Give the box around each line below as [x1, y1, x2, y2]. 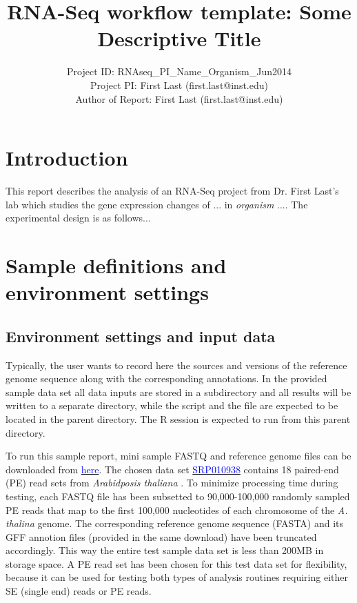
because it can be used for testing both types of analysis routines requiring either [6, 570, 348, 584]
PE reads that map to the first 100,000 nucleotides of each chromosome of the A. [6, 502, 348, 517]
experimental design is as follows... [6, 210, 151, 225]
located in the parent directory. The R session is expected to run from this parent [6, 411, 351, 426]
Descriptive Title [97, 24, 261, 52]
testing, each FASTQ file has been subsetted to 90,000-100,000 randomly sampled [6, 488, 350, 503]
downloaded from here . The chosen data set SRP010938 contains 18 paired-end [6, 462, 339, 476]
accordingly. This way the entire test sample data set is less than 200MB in [6, 543, 324, 557]
